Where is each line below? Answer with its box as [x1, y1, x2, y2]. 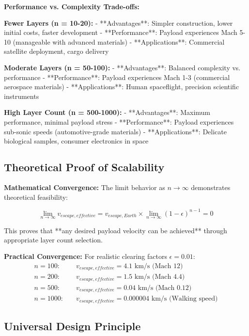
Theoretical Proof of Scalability [4, 160, 165, 175]
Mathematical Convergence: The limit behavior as [4, 182, 165, 192]
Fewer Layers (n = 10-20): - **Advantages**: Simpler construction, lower [4, 17, 233, 28]
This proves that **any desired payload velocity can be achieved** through [4, 225, 227, 235]
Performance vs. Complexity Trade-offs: [4, 1, 140, 11]
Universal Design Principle [4, 318, 141, 333]
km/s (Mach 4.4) [134, 273, 185, 281]
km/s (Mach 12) [134, 262, 183, 270]
